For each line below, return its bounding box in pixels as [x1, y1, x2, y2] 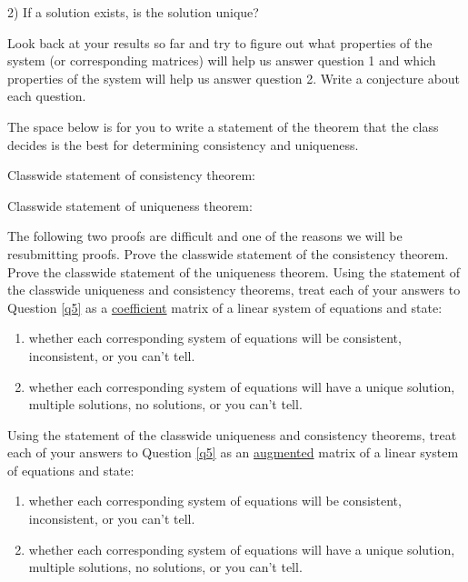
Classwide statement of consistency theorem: [7, 166, 255, 185]
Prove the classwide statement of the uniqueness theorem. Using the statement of [7, 262, 461, 281]
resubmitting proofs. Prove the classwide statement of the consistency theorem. [7, 244, 449, 263]
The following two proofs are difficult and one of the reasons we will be [7, 226, 403, 246]
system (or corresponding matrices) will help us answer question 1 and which [7, 51, 436, 70]
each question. [7, 86, 86, 105]
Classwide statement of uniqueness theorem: [7, 196, 253, 215]
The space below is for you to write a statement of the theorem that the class [7, 116, 439, 135]
